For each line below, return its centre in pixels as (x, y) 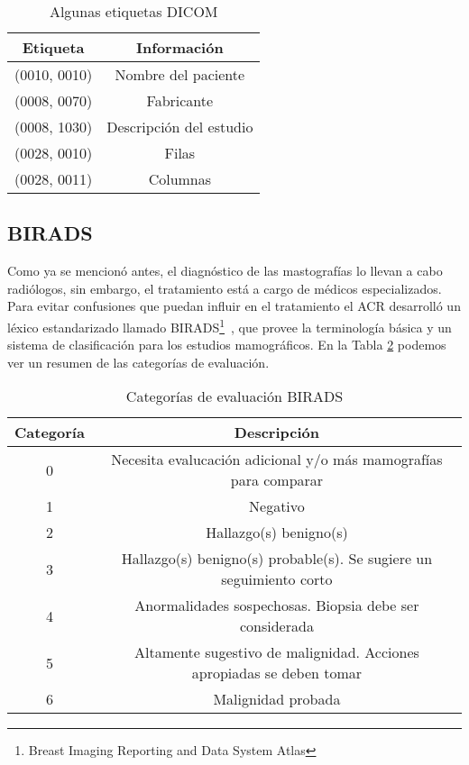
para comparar (277, 480)
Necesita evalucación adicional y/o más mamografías (277, 460)
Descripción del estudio (180, 127)
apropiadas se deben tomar (277, 673)
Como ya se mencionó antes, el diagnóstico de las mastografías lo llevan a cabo (225, 271)
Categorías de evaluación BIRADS (234, 396)
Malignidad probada (277, 699)
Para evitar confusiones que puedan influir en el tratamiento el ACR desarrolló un (234, 306)
